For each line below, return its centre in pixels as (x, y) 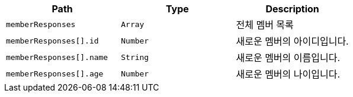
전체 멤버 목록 (265, 25)
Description (292, 9)
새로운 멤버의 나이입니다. (288, 74)
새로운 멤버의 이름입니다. (288, 58)
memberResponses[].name (57, 57)
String (135, 57)
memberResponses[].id (52, 41)
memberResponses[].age (55, 73)
